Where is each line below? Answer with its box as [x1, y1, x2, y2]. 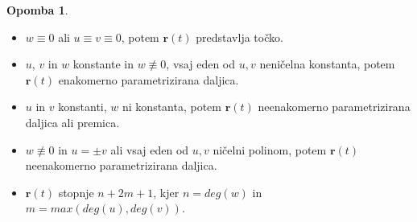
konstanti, [58, 98, 107, 115]
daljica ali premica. [25, 113, 120, 130]
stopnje [58, 183, 94, 200]
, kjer [153, 183, 180, 200]
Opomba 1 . [6, 2, 68, 18]
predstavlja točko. [196, 28, 283, 45]
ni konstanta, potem [122, 98, 221, 115]
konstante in [72, 55, 134, 72]
